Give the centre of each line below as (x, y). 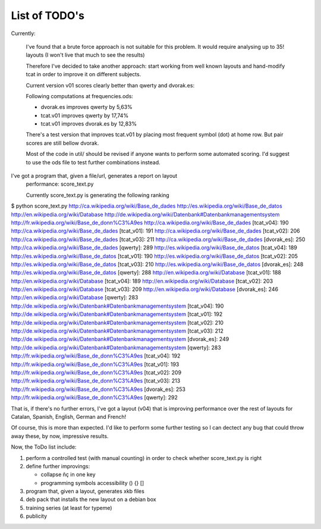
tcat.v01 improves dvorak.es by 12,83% (89, 124)
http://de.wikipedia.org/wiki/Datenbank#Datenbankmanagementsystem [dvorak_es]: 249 (120, 339)
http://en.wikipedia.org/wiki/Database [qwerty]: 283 (75, 298)
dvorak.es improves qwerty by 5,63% (87, 107)
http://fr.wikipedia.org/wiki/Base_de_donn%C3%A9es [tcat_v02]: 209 (96, 373)
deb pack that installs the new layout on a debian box (91, 499)
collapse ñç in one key (68, 475)
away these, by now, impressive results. (60, 436)
